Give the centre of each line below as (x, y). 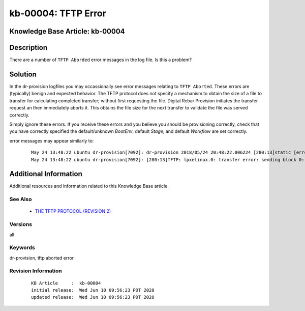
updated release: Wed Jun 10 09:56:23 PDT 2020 (93, 297)
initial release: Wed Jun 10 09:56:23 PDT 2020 (93, 290)
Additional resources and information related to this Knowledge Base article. (89, 186)
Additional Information (46, 174)
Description (28, 48)
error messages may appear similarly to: (52, 140)
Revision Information (36, 271)
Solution (23, 74)
